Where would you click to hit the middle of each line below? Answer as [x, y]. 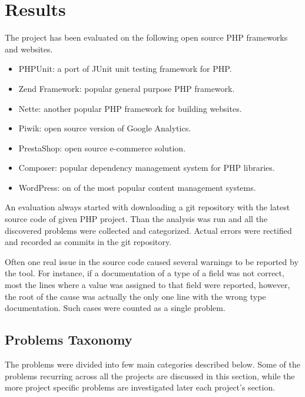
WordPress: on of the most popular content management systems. [137, 187]
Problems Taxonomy [69, 340]
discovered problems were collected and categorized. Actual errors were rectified [148, 230]
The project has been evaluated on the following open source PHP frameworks [146, 37]
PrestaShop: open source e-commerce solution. [102, 148]
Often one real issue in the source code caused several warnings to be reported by [152, 261]
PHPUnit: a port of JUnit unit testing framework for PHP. [125, 69]
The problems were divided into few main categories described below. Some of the [153, 364]
